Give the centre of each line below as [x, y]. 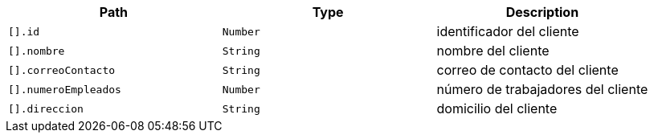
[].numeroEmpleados [65, 89]
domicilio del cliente [497, 108]
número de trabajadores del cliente [542, 89]
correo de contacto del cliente [527, 70]
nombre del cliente [493, 51]
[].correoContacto [62, 70]
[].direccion [46, 108]
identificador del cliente [508, 31]
